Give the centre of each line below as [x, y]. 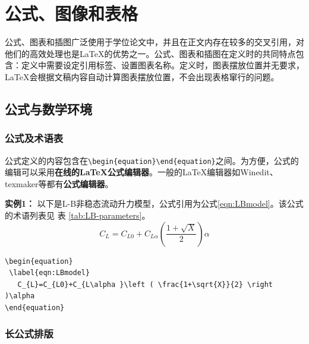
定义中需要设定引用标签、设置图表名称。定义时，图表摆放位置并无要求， [163, 65]
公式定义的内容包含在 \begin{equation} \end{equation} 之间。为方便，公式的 [152, 160]
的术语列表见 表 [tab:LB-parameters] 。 [78, 215]
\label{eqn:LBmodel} [50, 273]
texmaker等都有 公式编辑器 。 [59, 183]
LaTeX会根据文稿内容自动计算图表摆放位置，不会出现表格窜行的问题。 [142, 76]
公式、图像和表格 [72, 13]
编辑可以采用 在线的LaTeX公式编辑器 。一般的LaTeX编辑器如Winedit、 [141, 172]
